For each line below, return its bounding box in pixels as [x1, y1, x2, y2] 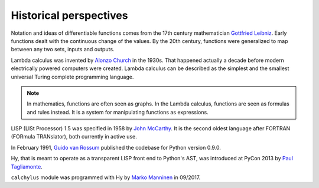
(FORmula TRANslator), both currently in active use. [11, 133, 137, 140]
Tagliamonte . [11, 163, 43, 170]
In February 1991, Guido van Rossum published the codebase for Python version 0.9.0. [11, 144, 222, 151]
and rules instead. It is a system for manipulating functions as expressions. [27, 108, 209, 116]
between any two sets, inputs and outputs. [11, 46, 115, 53]
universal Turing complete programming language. [11, 73, 134, 80]
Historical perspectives [11, 9, 128, 22]
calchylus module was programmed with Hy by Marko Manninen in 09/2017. [11, 174, 201, 181]
